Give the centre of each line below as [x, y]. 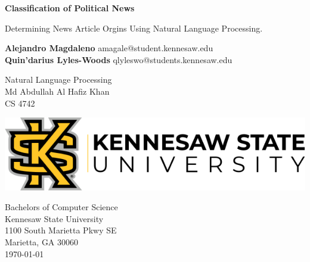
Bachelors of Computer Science [61, 207]
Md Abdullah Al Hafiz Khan [57, 91]
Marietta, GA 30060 [42, 241]
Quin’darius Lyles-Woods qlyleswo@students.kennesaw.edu [119, 59]
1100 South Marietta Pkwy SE [61, 230]
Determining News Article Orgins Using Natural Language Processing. [134, 28]
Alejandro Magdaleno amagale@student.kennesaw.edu [109, 48]
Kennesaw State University [54, 218]
